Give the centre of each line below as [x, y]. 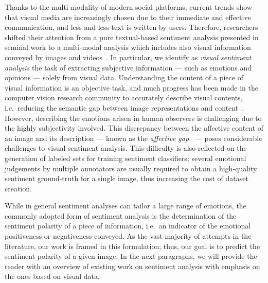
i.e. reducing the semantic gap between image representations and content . [124, 107]
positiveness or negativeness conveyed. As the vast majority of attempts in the [128, 236]
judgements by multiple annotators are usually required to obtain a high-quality [131, 168]
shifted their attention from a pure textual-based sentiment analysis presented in [132, 37]
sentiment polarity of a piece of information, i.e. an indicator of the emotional [128, 226]
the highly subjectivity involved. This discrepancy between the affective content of [134, 128]
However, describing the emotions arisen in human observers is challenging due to [133, 118]
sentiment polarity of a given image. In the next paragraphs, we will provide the [131, 256]
